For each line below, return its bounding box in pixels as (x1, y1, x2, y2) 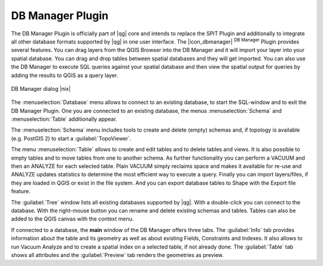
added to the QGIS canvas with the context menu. (11, 215, 134, 222)
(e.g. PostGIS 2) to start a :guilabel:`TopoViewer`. (11, 134, 132, 142)
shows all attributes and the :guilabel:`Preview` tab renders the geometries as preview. (11, 251, 224, 258)
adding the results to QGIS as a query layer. (11, 72, 118, 79)
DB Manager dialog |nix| (11, 85, 71, 92)
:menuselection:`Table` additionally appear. (11, 115, 117, 123)
